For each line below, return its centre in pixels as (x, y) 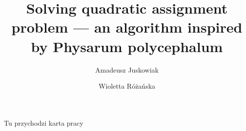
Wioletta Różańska (127, 86)
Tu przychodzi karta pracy (44, 122)
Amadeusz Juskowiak (127, 69)
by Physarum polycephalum (127, 46)
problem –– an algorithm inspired (127, 27)
